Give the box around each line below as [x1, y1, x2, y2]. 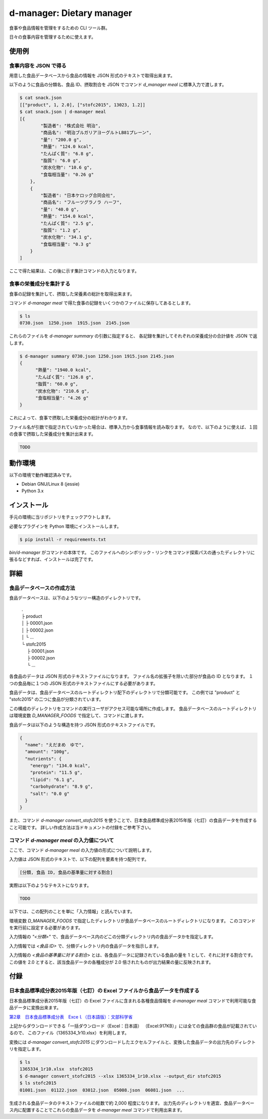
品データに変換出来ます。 [9, 1005, 62, 1010]
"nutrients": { [25, 756, 62, 762]
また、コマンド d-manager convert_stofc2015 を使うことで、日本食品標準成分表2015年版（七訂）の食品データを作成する [9, 817, 257, 823]
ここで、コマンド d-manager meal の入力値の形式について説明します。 [9, 847, 154, 853]
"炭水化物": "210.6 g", [35, 388, 90, 394]
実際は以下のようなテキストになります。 [9, 883, 92, 889]
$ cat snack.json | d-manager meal [19, 109, 106, 114]
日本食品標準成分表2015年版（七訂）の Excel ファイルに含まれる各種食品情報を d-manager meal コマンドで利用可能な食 [9, 998, 257, 1004]
